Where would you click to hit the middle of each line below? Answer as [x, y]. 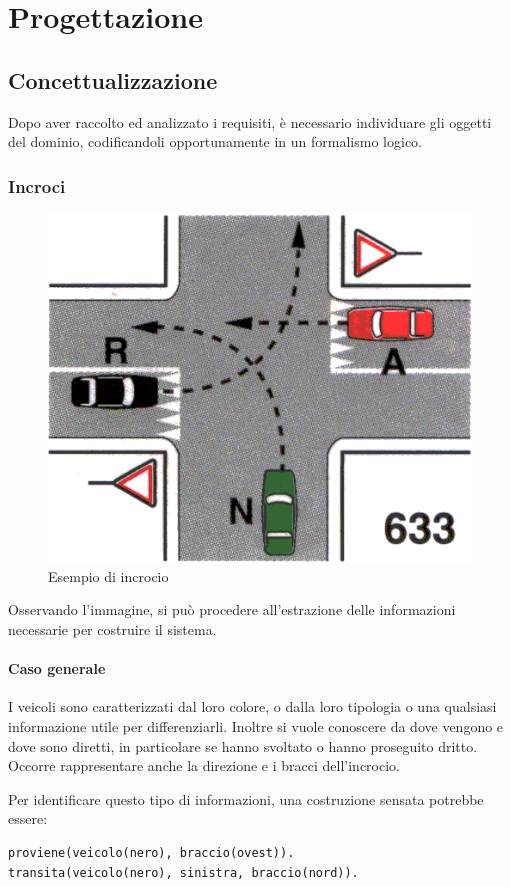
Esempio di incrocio [108, 575]
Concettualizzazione [113, 79]
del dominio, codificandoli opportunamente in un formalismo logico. [215, 141]
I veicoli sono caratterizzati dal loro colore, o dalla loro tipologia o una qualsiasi [252, 706]
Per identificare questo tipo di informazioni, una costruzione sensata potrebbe [246, 798]
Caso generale [57, 668]
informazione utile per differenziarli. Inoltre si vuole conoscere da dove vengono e [256, 726]
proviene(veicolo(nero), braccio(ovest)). [151, 853]
